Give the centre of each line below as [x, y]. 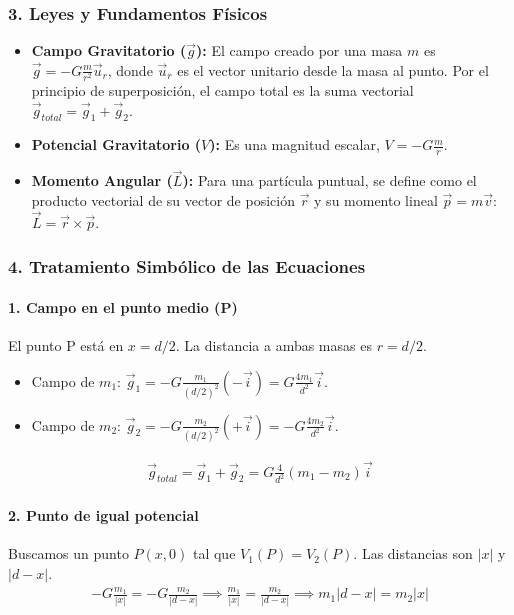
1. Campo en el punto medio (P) [123, 306]
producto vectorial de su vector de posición [163, 199]
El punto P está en [66, 345]
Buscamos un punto [68, 553]
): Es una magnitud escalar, [294, 144]
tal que [214, 553]
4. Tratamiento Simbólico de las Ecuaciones [187, 266]
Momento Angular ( [102, 180]
